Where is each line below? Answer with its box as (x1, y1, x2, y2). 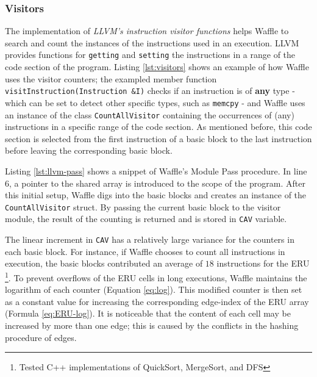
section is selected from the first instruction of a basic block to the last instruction (5, 132, 312, 145)
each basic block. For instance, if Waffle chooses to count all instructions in (5, 245, 285, 257)
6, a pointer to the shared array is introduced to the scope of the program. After (5, 176, 305, 189)
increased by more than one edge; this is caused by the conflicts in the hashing (5, 318, 299, 331)
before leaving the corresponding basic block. (5, 144, 173, 157)
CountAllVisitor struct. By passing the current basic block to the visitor (5, 200, 281, 213)
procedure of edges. (5, 331, 77, 343)
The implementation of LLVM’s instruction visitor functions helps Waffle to (5, 24, 289, 37)
